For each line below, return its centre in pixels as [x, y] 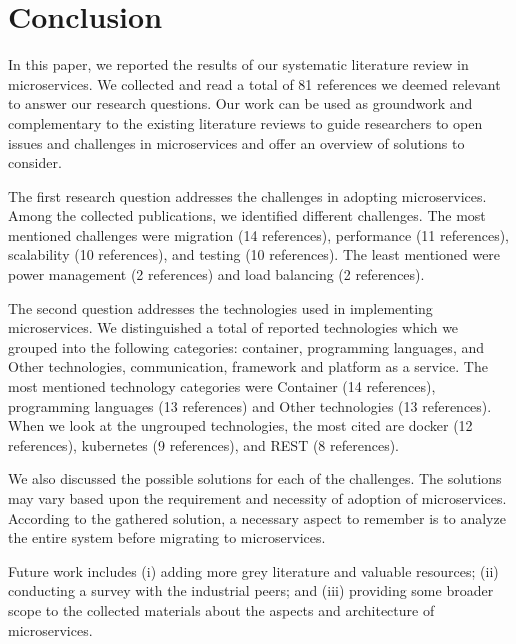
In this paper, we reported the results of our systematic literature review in [238, 64]
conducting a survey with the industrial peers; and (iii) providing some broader [251, 590]
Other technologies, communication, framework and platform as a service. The [248, 366]
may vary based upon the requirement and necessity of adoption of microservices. [257, 498]
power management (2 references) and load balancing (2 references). [216, 274]
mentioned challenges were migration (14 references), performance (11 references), [258, 234]
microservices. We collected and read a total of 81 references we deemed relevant [254, 83]
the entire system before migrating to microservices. [167, 537]
